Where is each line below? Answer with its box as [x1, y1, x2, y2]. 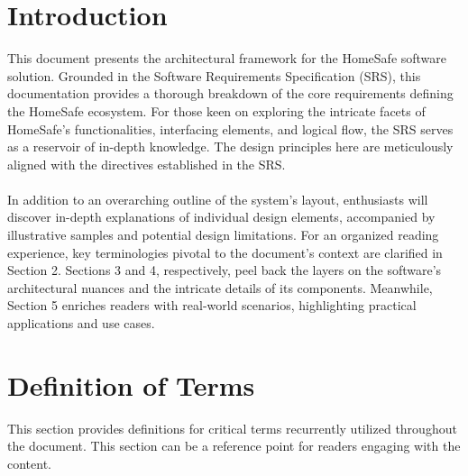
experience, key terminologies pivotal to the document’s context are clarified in [7, 243, 443, 261]
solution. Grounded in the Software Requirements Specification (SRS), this [7, 66, 421, 85]
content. [7, 453, 51, 472]
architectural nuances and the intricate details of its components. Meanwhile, [7, 278, 433, 297]
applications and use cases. [7, 314, 155, 333]
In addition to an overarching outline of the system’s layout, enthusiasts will [7, 189, 428, 208]
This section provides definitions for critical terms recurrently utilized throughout [7, 418, 457, 437]
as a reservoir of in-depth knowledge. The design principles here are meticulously [7, 137, 454, 156]
